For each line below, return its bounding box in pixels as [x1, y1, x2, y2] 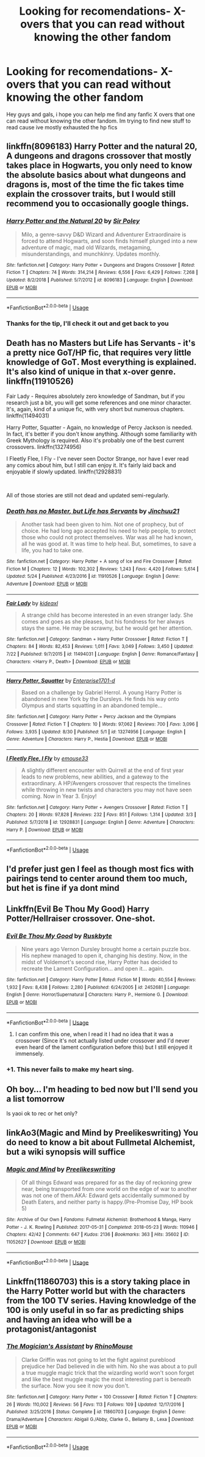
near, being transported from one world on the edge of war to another [21, 1185, 197, 1192]
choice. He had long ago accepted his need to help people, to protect [21, 527, 196, 534]
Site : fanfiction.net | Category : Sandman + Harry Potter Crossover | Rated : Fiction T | [6, 636, 188, 642]
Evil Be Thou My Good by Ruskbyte [6, 932, 112, 940]
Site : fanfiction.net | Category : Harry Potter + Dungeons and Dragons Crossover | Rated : [6, 262, 195, 268]
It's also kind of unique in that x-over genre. [6, 367, 176, 377]
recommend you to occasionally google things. [6, 198, 189, 209]
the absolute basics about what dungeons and [6, 170, 186, 181]
